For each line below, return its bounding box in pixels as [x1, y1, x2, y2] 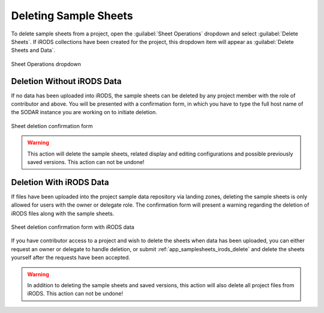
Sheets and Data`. [11, 47, 56, 54]
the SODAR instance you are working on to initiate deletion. [11, 109, 157, 116]
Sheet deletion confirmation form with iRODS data [11, 223, 134, 231]
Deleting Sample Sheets [11, 9, 133, 22]
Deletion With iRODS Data [11, 177, 109, 187]
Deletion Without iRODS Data [11, 76, 122, 87]
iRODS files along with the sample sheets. [11, 210, 115, 217]
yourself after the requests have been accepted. [11, 254, 130, 261]
